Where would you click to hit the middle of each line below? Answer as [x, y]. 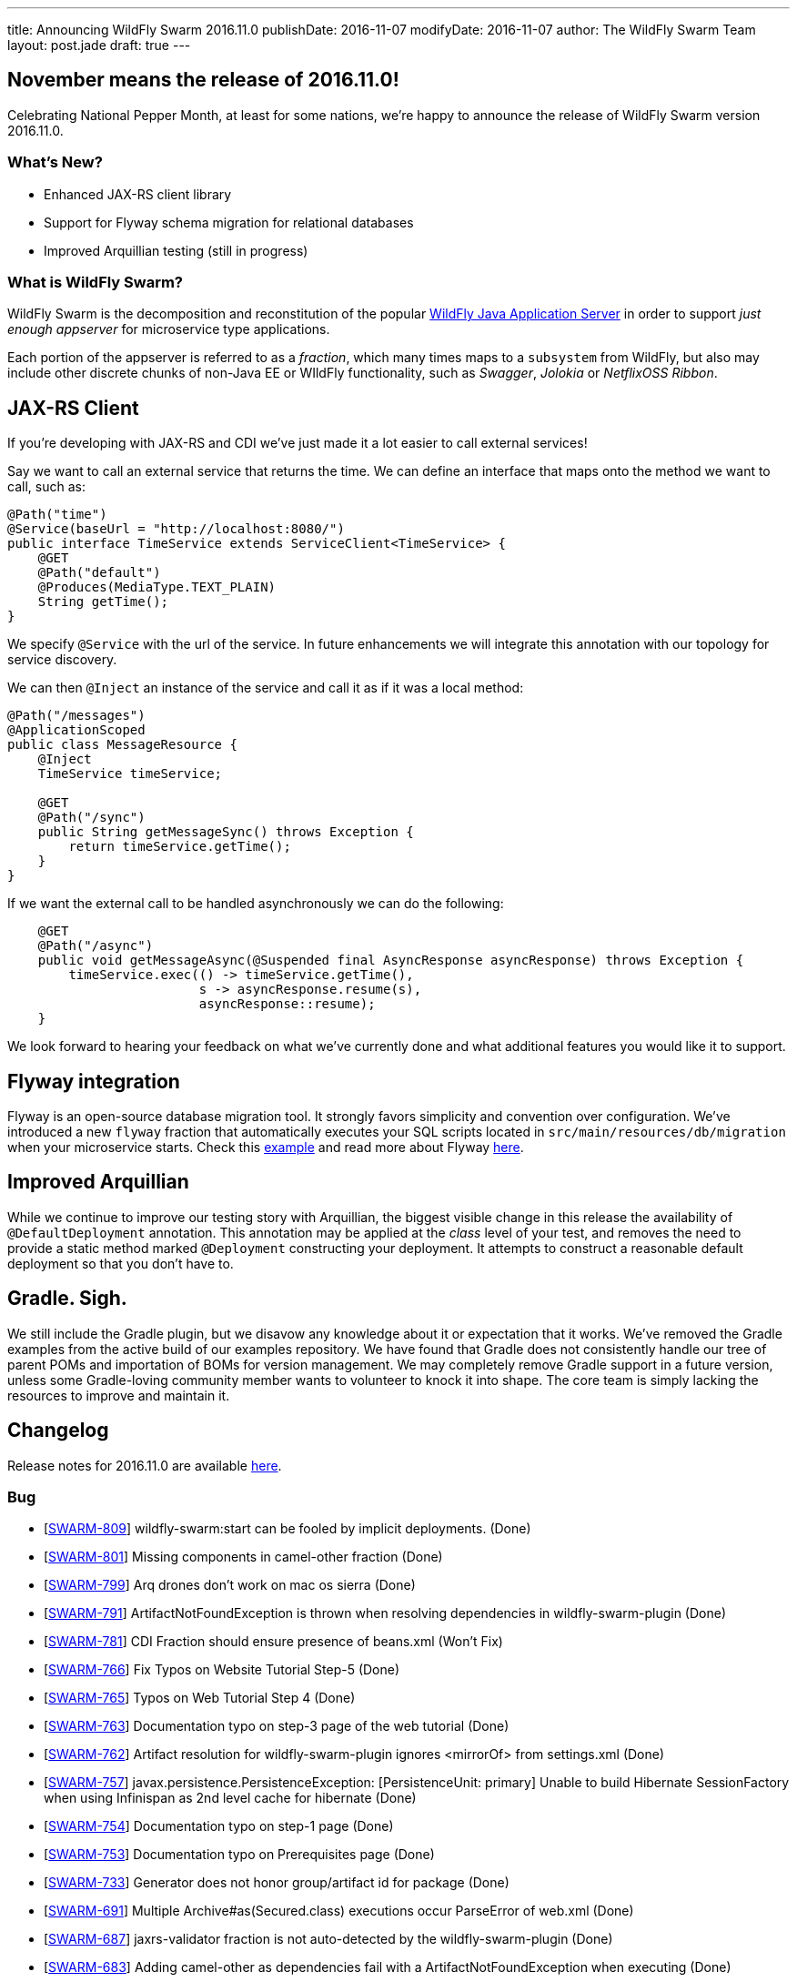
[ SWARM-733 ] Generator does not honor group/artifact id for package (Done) [277, 1883]
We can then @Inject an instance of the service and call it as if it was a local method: [266, 688]
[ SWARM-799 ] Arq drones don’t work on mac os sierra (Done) [230, 1585]
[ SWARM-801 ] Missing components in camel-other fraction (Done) [243, 1557]
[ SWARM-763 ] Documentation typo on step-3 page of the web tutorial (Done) [277, 1726]
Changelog [58, 1431]
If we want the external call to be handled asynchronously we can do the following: [256, 904]
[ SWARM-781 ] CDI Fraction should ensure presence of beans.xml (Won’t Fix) [273, 1642]
